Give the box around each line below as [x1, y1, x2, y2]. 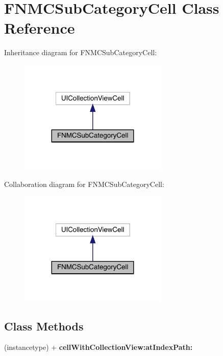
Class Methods [4, 318, 84, 334]
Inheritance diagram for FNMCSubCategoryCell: [4, 47, 157, 58]
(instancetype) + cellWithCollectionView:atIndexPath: [4, 342, 193, 352]
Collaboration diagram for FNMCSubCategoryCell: [4, 178, 164, 189]
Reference [4, 17, 75, 38]
